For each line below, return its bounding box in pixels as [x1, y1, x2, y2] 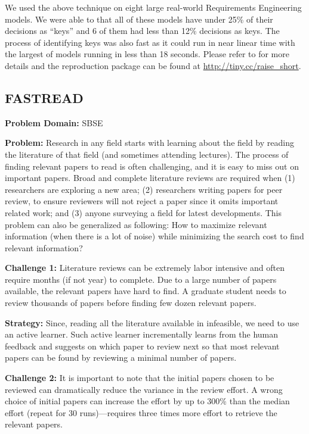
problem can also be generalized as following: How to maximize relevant [5, 218, 267, 230]
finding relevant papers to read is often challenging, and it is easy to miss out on [5, 160, 299, 172]
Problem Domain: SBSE [5, 116, 103, 129]
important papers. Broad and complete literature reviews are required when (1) [5, 171, 295, 184]
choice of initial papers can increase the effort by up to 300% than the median [5, 395, 290, 407]
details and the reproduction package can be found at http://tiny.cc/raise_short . [5, 59, 301, 71]
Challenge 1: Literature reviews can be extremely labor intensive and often [5, 261, 285, 274]
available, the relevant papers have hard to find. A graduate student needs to [5, 285, 286, 297]
